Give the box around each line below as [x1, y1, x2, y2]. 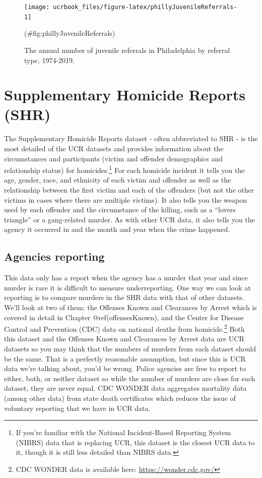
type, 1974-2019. [24, 54, 75, 65]
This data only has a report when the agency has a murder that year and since [4, 272, 248, 283]
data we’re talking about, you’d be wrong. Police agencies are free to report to [4, 363, 246, 374]
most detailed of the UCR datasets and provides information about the [4, 143, 224, 153]
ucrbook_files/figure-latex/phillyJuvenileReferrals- [53, 4, 237, 11]
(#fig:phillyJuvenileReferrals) [24, 28, 115, 38]
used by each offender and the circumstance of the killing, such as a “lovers [4, 204, 236, 215]
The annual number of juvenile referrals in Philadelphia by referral [24, 44, 230, 55]
